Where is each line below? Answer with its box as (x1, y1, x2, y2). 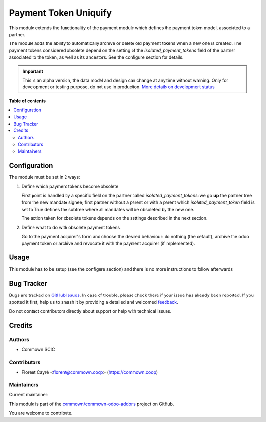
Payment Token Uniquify (9, 7, 112, 18)
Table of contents (9, 98, 46, 104)
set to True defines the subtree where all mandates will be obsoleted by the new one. (21, 206, 195, 212)
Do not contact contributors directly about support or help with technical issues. (9, 308, 172, 314)
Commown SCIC (21, 346, 55, 353)
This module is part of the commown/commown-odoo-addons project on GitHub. (9, 401, 174, 407)
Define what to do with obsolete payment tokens (21, 224, 120, 230)
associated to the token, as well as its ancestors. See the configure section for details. (9, 54, 184, 60)
